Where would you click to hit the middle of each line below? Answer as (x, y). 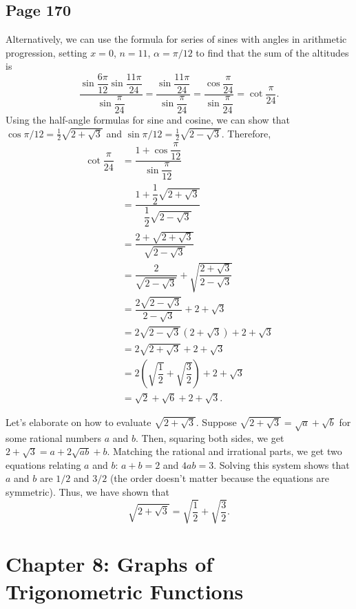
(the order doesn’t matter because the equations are (220, 478)
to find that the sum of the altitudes (272, 52)
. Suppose (216, 422)
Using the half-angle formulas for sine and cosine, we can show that (148, 119)
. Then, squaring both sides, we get (210, 437)
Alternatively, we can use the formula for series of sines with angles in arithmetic (176, 39)
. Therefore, (246, 133)
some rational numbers (54, 437)
